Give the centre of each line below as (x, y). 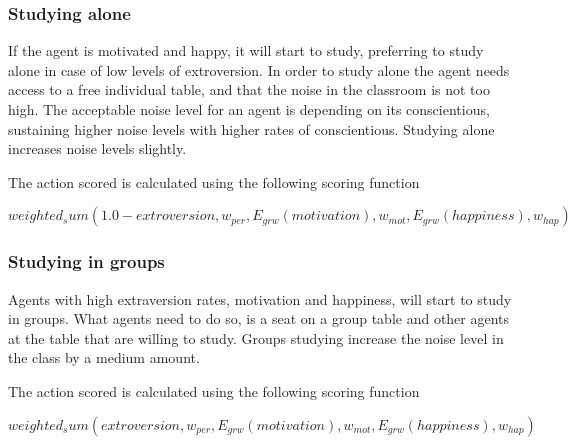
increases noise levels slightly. (97, 148)
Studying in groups (86, 261)
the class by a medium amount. (104, 357)
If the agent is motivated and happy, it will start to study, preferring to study (246, 50)
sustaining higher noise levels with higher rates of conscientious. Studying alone (251, 128)
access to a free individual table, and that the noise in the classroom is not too (249, 89)
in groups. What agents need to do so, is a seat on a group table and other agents (259, 318)
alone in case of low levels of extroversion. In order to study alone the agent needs (259, 69)
